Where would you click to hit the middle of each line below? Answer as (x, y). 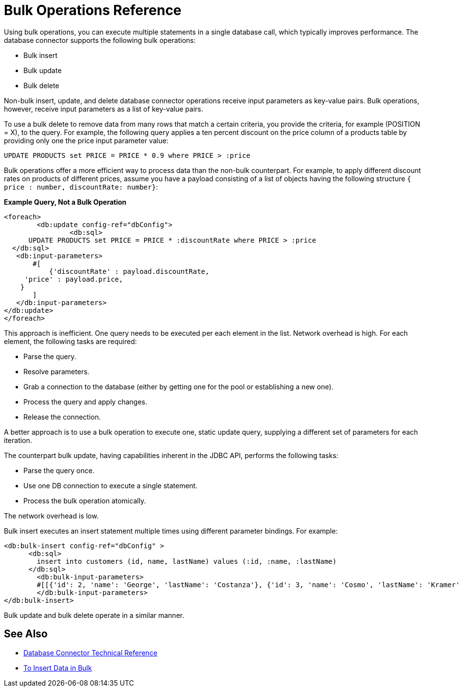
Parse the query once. (59, 470)
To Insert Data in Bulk (58, 668)
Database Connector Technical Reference (90, 653)
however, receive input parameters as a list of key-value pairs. (104, 109)
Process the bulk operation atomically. (85, 500)
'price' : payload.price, (74, 279)
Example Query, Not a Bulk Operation (65, 202)
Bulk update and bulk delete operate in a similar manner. (94, 615)
